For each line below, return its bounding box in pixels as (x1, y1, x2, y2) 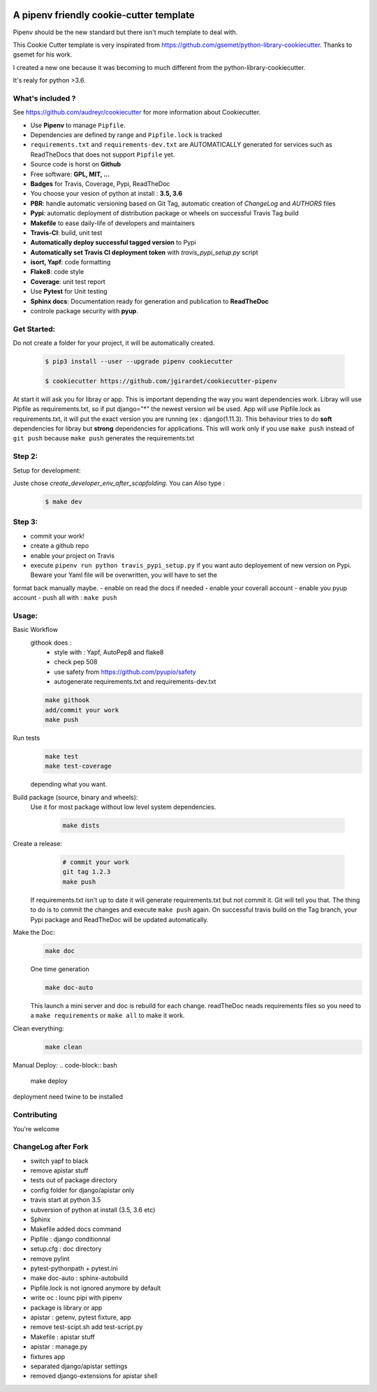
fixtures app (30, 1352, 66, 1361)
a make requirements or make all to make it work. (30, 1011, 185, 1020)
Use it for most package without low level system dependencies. (30, 803, 216, 811)
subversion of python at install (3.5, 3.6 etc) (30, 1205, 156, 1214)
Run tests (13, 733, 40, 742)
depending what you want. (30, 780, 108, 789)
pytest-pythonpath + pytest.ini (30, 1264, 118, 1272)
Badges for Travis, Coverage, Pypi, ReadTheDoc (30, 179, 170, 188)
